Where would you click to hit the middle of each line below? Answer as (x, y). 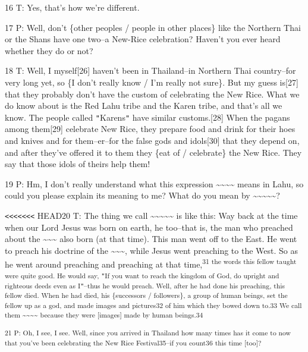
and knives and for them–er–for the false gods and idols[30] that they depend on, (152, 140)
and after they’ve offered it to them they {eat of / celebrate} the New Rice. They (153, 152)
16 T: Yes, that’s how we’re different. (72, 7)
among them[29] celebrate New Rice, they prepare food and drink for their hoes (150, 129)
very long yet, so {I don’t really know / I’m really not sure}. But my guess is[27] (152, 82)
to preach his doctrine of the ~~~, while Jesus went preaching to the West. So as (152, 250)
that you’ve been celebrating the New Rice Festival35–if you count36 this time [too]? (133, 342)
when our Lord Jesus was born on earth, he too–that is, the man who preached (149, 227)
